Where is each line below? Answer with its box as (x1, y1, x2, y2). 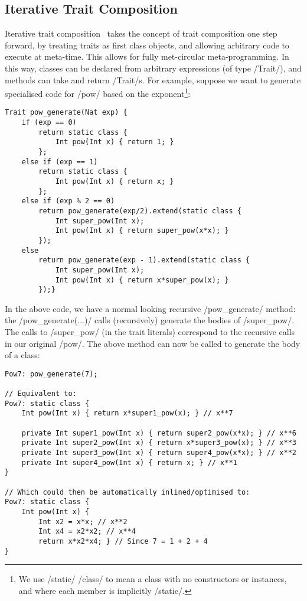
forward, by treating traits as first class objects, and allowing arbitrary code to (5, 38, 289, 51)
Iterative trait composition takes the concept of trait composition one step (5, 27, 277, 40)
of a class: (5, 349, 40, 361)
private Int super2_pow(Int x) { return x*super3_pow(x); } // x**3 (21, 438, 296, 447)
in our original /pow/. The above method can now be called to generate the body (5, 337, 301, 349)
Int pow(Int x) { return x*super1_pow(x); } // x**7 (21, 409, 233, 418)
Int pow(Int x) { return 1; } (55, 138, 174, 147)
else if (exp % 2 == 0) (21, 197, 115, 206)
